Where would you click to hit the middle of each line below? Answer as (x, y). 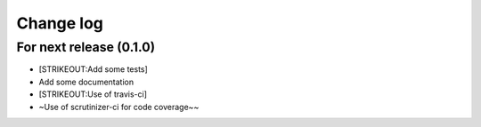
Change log (60, 23)
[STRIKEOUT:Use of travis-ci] (93, 94)
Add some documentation (86, 82)
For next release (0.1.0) (86, 47)
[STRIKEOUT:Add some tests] (94, 69)
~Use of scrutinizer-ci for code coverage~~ (119, 107)
